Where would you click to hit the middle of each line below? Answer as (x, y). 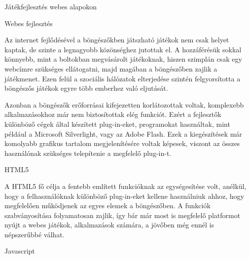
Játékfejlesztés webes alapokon (51, 6)
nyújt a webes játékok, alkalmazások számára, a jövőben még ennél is (109, 225)
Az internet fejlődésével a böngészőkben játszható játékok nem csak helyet (117, 40)
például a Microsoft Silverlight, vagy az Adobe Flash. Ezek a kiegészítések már (123, 133)
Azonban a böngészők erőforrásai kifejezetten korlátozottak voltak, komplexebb (124, 104)
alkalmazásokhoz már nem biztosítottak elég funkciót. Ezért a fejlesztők (113, 114)
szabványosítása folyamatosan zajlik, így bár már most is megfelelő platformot (123, 215)
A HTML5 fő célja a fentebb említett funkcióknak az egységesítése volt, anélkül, (125, 186)
